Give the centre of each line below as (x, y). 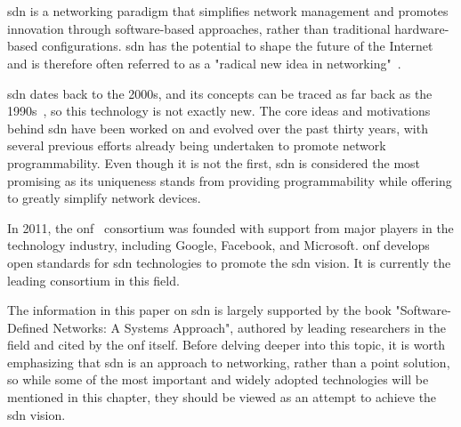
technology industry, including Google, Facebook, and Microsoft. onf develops (218, 245)
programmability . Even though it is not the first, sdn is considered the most (214, 162)
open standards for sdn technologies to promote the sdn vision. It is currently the (229, 262)
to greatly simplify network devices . (104, 198)
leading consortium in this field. (93, 280)
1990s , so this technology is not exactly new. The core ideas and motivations (219, 111)
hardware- (422, 28)
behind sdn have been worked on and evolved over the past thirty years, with (218, 128)
